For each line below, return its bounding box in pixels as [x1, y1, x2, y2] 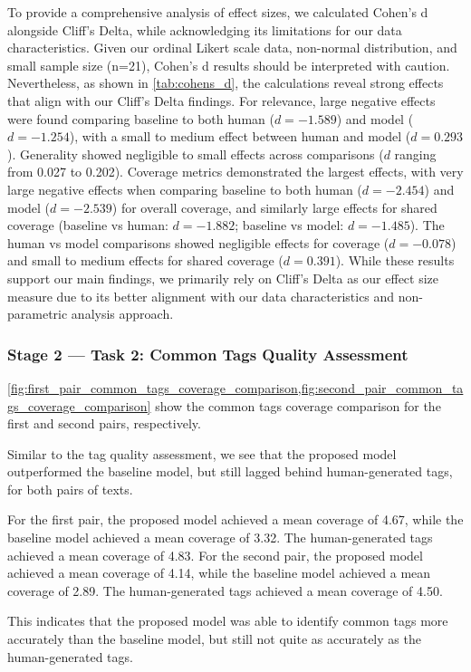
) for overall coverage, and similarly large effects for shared [111, 197, 437, 216]
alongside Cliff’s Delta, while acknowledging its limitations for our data [7, 20, 402, 39]
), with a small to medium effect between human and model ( [69, 127, 411, 146]
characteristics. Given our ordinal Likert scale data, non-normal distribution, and [7, 38, 457, 57]
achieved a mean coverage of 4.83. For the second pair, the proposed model [7, 545, 423, 564]
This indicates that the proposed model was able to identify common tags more [7, 611, 448, 630]
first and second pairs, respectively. [7, 414, 201, 433]
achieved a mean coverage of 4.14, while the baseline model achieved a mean [7, 563, 431, 582]
